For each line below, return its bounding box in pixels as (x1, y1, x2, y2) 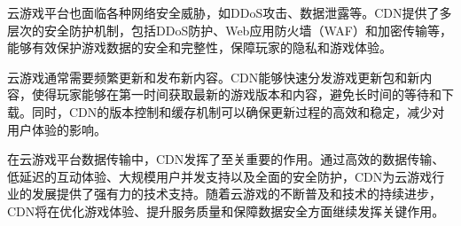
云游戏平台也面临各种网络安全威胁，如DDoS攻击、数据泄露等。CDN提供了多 (7, 4, 452, 21)
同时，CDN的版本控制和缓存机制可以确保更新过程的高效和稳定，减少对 (31, 102, 445, 121)
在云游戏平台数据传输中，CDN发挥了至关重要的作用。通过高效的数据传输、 (7, 150, 445, 168)
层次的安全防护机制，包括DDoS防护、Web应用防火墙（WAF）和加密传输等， (7, 20, 452, 39)
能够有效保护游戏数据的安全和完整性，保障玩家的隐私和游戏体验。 (7, 38, 392, 57)
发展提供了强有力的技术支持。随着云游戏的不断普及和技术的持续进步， (31, 184, 441, 203)
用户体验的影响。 (7, 120, 106, 138)
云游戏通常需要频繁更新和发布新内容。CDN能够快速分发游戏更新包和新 (7, 67, 420, 86)
